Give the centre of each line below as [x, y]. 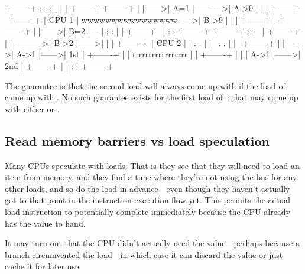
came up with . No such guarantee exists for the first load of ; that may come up [152, 97]
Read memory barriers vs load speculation [137, 140]
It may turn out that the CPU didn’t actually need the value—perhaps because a [152, 243]
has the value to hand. [45, 223]
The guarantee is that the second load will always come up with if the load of [145, 85]
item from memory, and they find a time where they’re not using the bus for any [151, 177]
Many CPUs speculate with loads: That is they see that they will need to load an [152, 165]
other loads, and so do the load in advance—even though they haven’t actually [147, 188]
